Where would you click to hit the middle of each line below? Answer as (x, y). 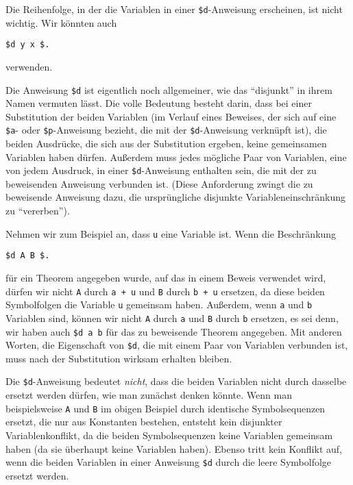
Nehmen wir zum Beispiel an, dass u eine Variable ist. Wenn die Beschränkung (171, 233)
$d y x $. (28, 45)
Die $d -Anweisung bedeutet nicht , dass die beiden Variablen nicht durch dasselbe (176, 381)
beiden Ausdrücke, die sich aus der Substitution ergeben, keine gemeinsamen (166, 143)
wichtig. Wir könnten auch (61, 22)
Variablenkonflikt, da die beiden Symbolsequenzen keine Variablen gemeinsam (169, 435)
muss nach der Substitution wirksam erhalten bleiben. (119, 358)
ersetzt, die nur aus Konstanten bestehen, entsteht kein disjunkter (144, 422)
